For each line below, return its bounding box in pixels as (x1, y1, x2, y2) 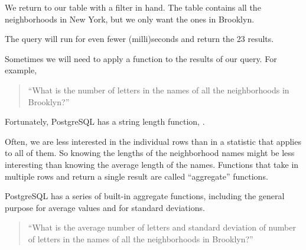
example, (5, 64, 37, 76)
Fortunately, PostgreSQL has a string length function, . (5, 115, 205, 128)
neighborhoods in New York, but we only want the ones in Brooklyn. (5, 12, 255, 25)
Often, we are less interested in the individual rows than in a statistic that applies (5, 135, 301, 147)
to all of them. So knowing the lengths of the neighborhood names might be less (5, 147, 295, 159)
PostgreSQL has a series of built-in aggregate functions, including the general (5, 190, 285, 202)
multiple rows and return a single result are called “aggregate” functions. (5, 170, 268, 182)
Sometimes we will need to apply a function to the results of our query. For (5, 52, 277, 64)
